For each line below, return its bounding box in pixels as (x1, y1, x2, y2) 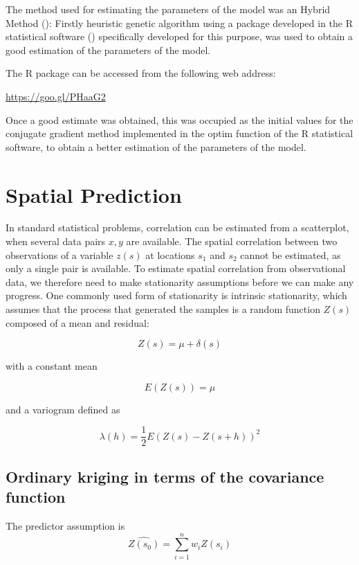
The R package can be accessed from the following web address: (6, 66, 276, 80)
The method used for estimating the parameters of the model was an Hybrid (6, 2, 331, 16)
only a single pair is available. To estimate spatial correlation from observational (6, 261, 346, 276)
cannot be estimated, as (240, 247, 341, 262)
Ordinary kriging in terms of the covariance (6, 465, 324, 487)
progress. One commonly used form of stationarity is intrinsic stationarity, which (6, 288, 347, 303)
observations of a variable (6, 247, 113, 262)
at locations (145, 247, 195, 262)
